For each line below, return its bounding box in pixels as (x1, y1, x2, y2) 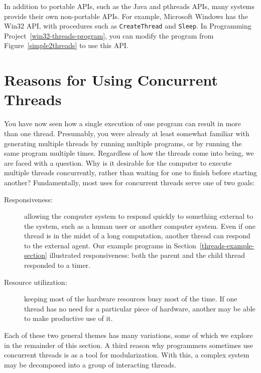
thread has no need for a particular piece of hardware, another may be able (24, 303, 255, 313)
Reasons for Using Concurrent (4, 70, 218, 90)
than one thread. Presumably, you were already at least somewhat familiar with (4, 128, 249, 138)
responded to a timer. (24, 260, 90, 270)
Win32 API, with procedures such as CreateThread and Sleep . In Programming (4, 21, 251, 31)
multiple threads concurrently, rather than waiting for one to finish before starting (4, 167, 257, 178)
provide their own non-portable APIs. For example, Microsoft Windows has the (4, 11, 248, 21)
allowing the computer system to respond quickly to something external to (24, 211, 253, 221)
